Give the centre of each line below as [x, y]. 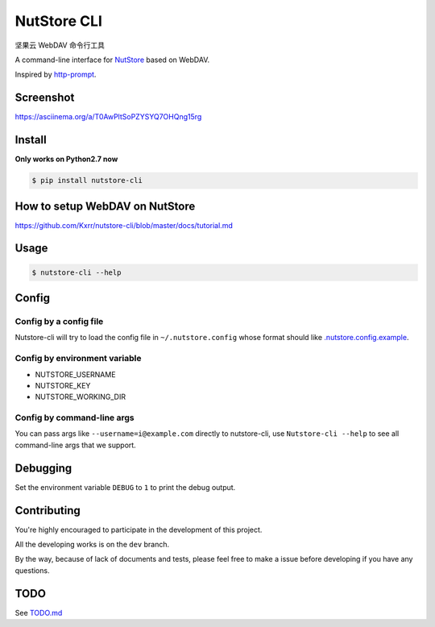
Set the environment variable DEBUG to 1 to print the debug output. [125, 487]
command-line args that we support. [75, 445]
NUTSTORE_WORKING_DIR [81, 397]
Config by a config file [59, 321]
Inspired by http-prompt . [56, 75]
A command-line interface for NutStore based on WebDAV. [112, 60]
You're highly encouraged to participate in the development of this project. [139, 529]
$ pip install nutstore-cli [87, 181]
